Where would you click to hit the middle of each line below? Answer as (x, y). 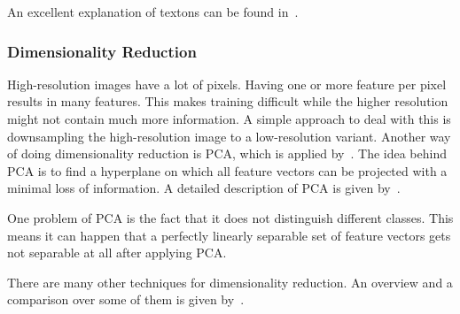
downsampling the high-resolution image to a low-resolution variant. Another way (229, 136)
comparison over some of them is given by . (126, 299)
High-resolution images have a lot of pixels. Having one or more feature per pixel (227, 84)
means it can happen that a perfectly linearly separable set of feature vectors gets (229, 235)
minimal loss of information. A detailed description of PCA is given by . (204, 188)
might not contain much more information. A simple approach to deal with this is (229, 119)
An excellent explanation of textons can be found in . (153, 11)
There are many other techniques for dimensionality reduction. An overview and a (230, 282)
